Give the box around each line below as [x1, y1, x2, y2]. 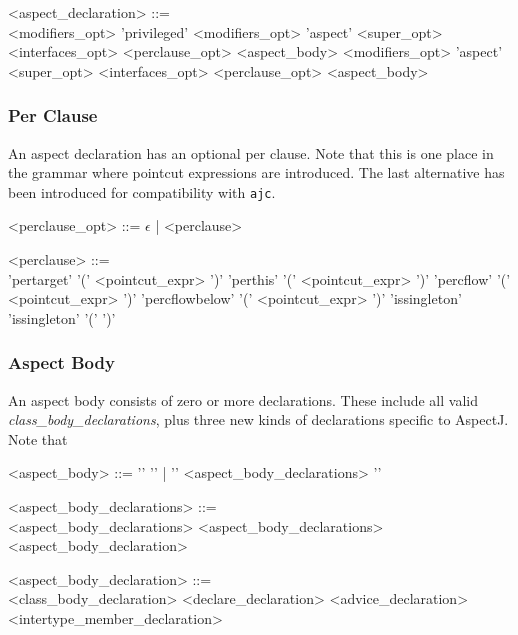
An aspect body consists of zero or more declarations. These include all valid [8, 389, 478, 410]
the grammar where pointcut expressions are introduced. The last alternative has [8, 162, 505, 183]
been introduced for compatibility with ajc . [8, 181, 276, 202]
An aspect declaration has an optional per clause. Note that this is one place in [8, 142, 494, 163]
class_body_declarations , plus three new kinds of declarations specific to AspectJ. [8, 409, 509, 430]
